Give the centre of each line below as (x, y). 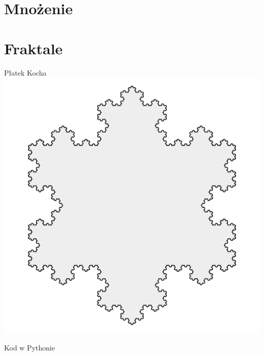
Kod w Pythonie (30, 347)
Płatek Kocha (25, 72)
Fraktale (34, 48)
